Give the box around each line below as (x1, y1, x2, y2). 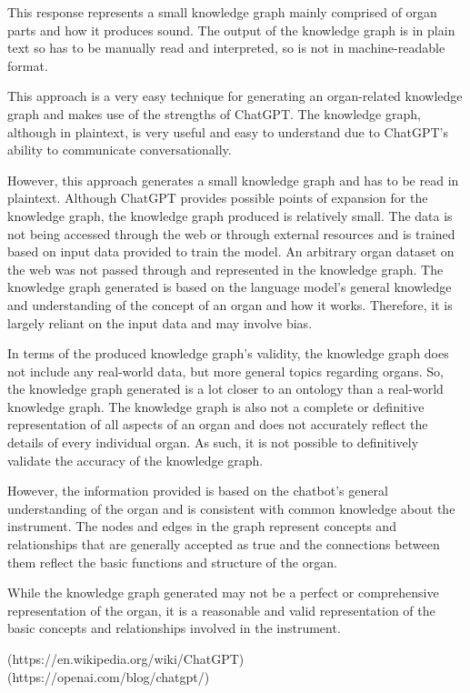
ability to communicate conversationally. (7, 140, 232, 159)
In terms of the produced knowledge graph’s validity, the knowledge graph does (7, 344, 449, 363)
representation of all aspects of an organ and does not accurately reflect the (7, 415, 428, 434)
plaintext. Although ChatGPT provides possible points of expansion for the (7, 188, 428, 207)
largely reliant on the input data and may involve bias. (7, 313, 313, 332)
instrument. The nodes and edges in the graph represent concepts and (7, 517, 396, 536)
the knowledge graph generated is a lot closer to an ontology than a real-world (7, 379, 444, 398)
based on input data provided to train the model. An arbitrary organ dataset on (7, 242, 455, 261)
